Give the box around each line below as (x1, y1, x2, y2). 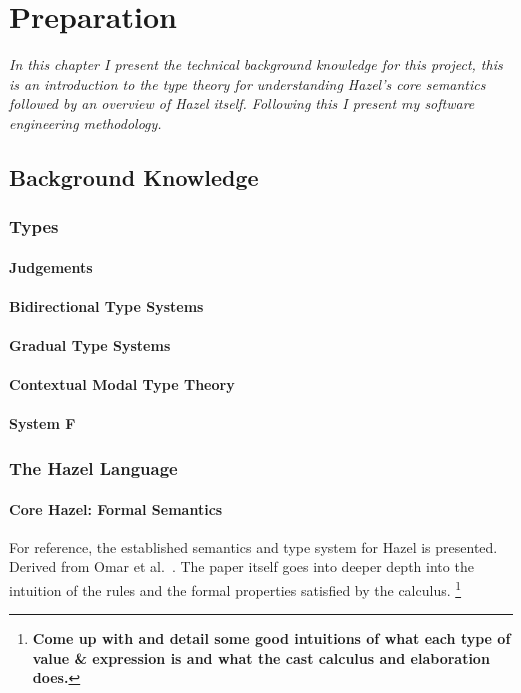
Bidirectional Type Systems (9, 295, 204, 316)
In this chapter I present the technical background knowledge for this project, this (9, 54, 503, 75)
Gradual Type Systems (9, 335, 171, 356)
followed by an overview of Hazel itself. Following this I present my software (9, 93, 475, 114)
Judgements (9, 256, 93, 277)
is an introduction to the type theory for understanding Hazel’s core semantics (9, 73, 486, 94)
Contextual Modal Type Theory (9, 374, 235, 395)
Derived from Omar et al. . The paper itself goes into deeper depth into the (9, 556, 474, 577)
